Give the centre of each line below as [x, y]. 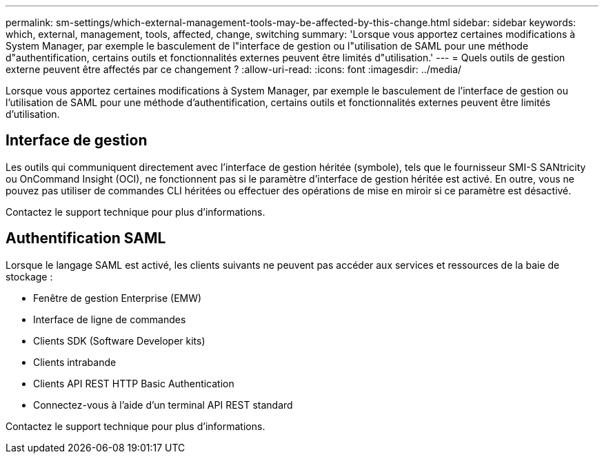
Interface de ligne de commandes [110, 319]
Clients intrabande [75, 362]
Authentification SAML [86, 238]
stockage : [29, 276]
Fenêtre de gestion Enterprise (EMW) [118, 298]
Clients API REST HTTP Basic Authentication [134, 383]
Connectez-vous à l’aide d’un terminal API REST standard [163, 405]
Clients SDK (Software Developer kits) [119, 340]
